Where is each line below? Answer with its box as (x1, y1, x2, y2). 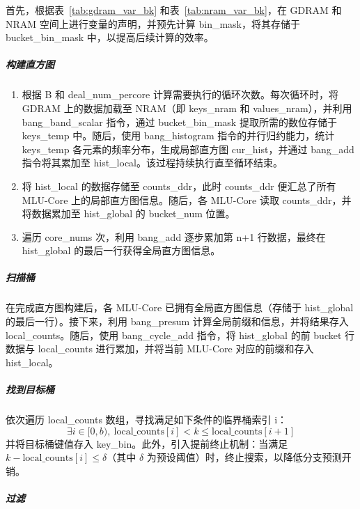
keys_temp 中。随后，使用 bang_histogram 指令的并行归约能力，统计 (22, 128, 335, 143)
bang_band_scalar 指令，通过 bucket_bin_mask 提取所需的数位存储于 (22, 114, 337, 129)
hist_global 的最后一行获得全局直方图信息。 (22, 243, 221, 258)
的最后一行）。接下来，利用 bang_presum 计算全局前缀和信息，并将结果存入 (6, 314, 349, 329)
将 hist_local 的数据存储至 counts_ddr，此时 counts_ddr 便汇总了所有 (22, 178, 336, 193)
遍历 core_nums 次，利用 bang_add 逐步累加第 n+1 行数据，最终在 (22, 229, 326, 244)
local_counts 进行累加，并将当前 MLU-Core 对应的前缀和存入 (38, 341, 314, 356)
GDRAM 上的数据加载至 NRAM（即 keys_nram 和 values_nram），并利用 (22, 100, 352, 115)
